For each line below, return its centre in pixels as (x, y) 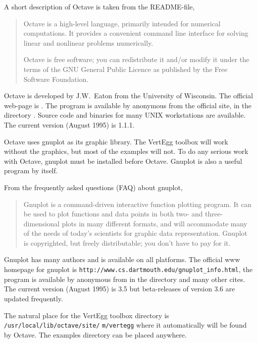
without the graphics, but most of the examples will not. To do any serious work (126, 151)
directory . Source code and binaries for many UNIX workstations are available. (125, 115)
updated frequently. (34, 298)
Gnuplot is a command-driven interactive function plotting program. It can (137, 204)
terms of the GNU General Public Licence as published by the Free (126, 69)
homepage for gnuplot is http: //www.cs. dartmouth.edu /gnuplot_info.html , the (128, 269)
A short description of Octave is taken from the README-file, (99, 6)
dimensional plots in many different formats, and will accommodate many (135, 223)
